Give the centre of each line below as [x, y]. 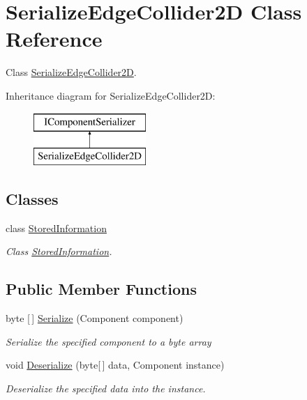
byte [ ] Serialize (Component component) [95, 318]
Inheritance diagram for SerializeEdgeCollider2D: [111, 95]
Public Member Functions [101, 289]
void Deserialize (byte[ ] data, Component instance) [115, 365]
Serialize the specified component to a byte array [108, 341]
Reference [54, 39]
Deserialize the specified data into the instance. [106, 389]
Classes [32, 199]
